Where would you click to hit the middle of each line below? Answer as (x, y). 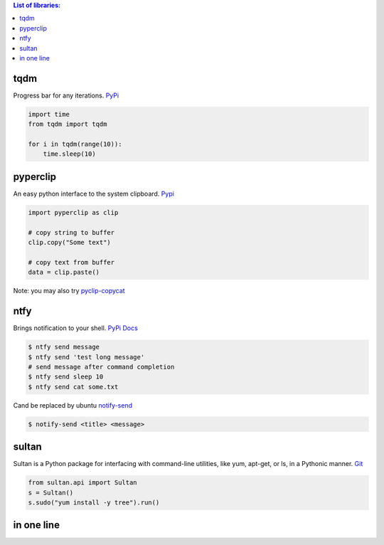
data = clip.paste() (64, 272)
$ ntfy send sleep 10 (66, 377)
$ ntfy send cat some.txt (73, 387)
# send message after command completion (101, 367)
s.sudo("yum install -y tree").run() (94, 502)
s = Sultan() (51, 492)
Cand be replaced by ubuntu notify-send (73, 405)
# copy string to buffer (71, 232)
